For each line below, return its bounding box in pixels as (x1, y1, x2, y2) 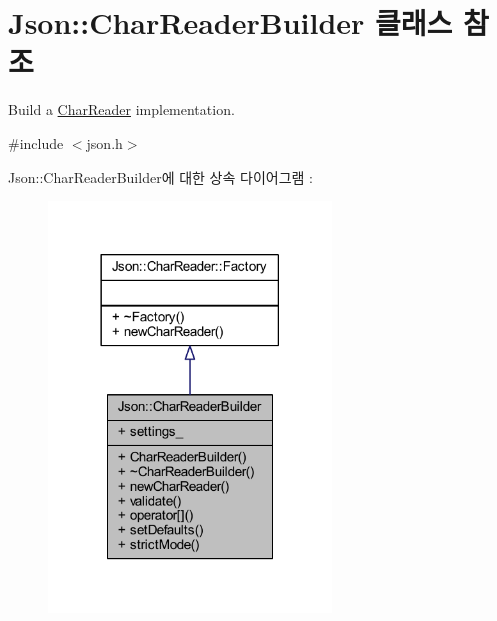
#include (8, 132, 64, 153)
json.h (86, 132, 123, 153)
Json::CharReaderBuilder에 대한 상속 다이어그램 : (8, 166, 313, 187)
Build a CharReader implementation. (8, 99, 235, 120)
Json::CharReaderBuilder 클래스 (8, 2, 453, 43)
